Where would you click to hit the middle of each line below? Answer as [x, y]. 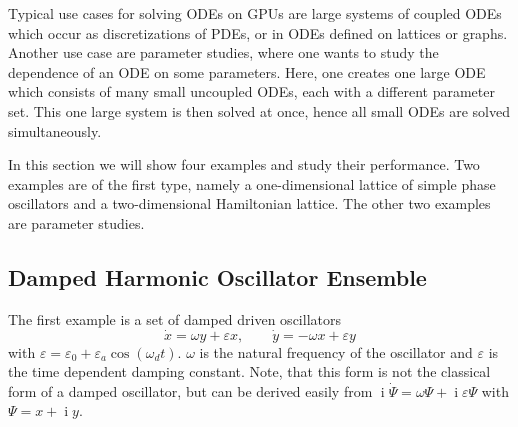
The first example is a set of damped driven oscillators [174, 318]
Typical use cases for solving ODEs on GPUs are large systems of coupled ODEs [255, 13]
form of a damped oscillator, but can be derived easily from [190, 390]
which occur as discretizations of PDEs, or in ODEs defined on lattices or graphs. [258, 32]
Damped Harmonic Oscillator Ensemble [217, 276]
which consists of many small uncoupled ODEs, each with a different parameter [251, 91]
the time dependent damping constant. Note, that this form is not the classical [249, 371]
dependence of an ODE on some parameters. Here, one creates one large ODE [247, 71]
